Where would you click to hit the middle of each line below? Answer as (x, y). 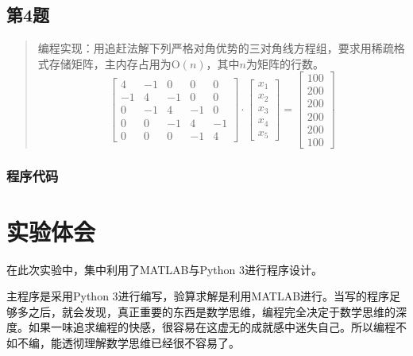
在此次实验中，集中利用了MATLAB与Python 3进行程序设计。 (165, 269)
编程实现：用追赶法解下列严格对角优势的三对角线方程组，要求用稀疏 (216, 48)
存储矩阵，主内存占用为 (110, 63)
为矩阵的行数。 (285, 63)
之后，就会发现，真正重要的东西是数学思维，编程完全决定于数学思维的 (212, 311)
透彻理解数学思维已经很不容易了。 (151, 342)
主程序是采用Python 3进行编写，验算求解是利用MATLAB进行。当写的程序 (198, 296)
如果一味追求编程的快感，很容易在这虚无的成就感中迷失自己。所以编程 (212, 327)
